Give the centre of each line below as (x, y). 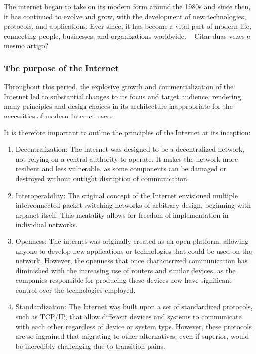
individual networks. (46, 224)
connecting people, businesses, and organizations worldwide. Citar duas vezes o (127, 36)
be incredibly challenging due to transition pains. (90, 345)
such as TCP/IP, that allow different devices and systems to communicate (128, 316)
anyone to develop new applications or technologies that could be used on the (134, 251)
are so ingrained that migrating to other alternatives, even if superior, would (132, 336)
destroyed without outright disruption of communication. (102, 178)
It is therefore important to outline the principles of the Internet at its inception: (127, 132)
